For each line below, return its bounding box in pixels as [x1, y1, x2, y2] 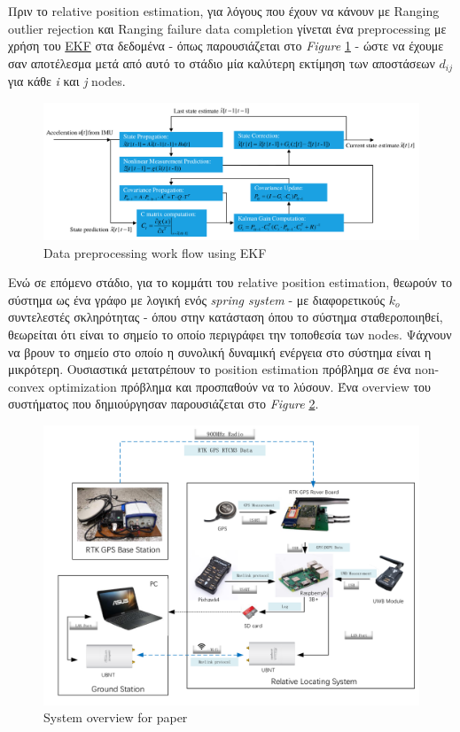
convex [8, 377, 45, 395]
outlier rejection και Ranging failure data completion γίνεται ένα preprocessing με [8, 19, 447, 37]
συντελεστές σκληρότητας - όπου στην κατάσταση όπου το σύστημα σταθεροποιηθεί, [8, 308, 443, 326]
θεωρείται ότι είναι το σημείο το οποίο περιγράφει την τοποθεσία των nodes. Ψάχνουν [8, 325, 452, 344]
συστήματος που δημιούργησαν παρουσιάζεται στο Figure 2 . [8, 394, 319, 413]
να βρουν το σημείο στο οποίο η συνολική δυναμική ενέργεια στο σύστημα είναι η [8, 342, 432, 361]
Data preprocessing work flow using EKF [43, 243, 267, 261]
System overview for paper [43, 708, 188, 727]
